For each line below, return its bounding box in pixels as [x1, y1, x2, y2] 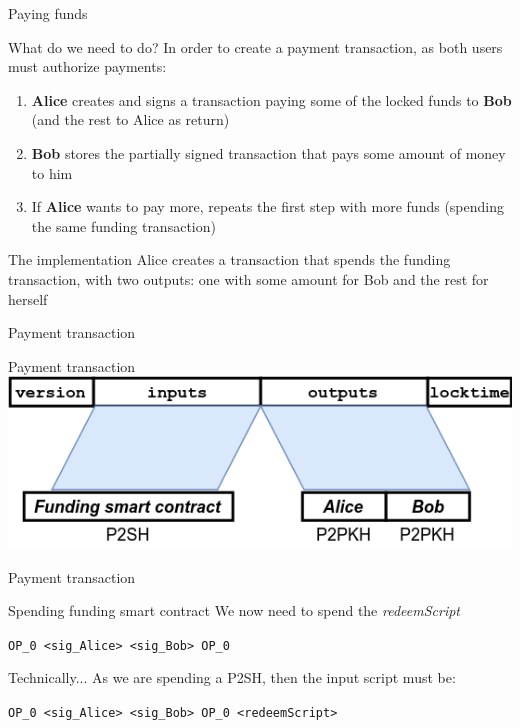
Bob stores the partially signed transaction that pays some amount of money [31, 142, 506, 163]
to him [31, 162, 73, 183]
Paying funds [8, 3, 88, 23]
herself [8, 288, 48, 309]
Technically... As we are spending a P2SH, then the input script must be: [8, 667, 456, 688]
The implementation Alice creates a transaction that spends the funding [8, 249, 451, 270]
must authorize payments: [8, 56, 167, 77]
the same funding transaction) [31, 215, 216, 236]
